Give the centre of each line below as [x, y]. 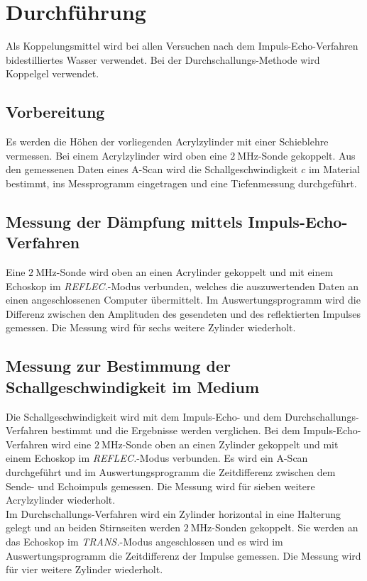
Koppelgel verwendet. [53, 73]
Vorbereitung [55, 112]
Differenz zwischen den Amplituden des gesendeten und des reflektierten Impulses [183, 313]
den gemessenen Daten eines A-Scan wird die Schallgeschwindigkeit [152, 169]
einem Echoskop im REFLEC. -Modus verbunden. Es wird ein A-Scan [157, 458]
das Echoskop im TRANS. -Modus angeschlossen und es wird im [144, 541]
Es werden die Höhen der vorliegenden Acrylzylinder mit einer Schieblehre [167, 142]
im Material [334, 169]
